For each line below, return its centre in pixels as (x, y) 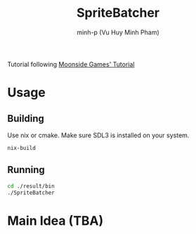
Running (26, 170)
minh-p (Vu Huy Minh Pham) (118, 32)
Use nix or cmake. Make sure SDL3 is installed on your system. (98, 135)
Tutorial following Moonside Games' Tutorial (71, 64)
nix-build (22, 148)
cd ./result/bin (31, 186)
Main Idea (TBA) (55, 220)
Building (26, 118)
